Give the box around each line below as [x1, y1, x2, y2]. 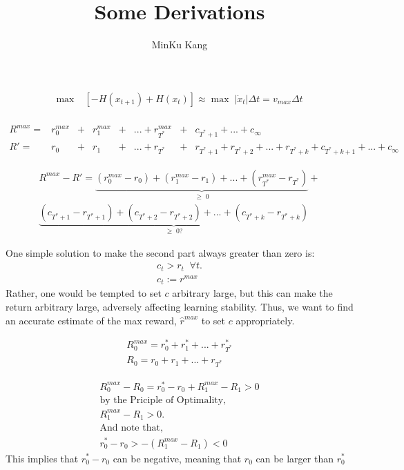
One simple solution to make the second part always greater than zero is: [6, 245, 315, 260]
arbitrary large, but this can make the [172, 286, 333, 300]
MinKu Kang [151, 37, 208, 52]
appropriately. [235, 313, 295, 327]
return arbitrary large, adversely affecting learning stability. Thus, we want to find [6, 300, 354, 314]
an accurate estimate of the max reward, [6, 313, 177, 327]
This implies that [6, 451, 79, 465]
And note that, [99, 423, 163, 433]
